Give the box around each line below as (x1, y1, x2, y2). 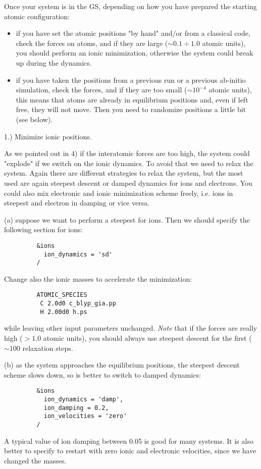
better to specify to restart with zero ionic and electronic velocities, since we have (4, 445, 256, 456)
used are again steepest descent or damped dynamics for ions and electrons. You (4, 177, 252, 188)
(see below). (16, 114, 53, 124)
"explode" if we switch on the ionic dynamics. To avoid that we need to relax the (4, 158, 253, 168)
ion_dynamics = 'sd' (43, 250, 113, 258)
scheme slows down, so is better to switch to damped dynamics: (4, 369, 201, 380)
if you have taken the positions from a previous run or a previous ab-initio (16, 74, 246, 85)
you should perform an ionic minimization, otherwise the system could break (16, 47, 253, 58)
